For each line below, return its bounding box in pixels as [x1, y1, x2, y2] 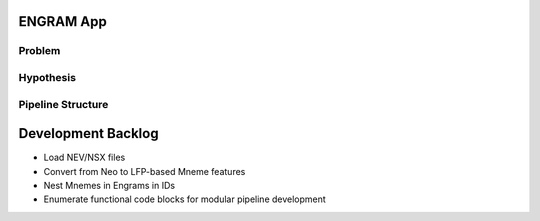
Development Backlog [18, 125, 159, 142]
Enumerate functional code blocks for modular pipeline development [43, 193, 327, 205]
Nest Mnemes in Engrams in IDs [43, 180, 175, 191]
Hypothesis [18, 70, 77, 84]
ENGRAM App [18, 13, 107, 30]
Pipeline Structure [18, 97, 109, 111]
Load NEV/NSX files [43, 151, 126, 164]
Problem [18, 44, 61, 58]
